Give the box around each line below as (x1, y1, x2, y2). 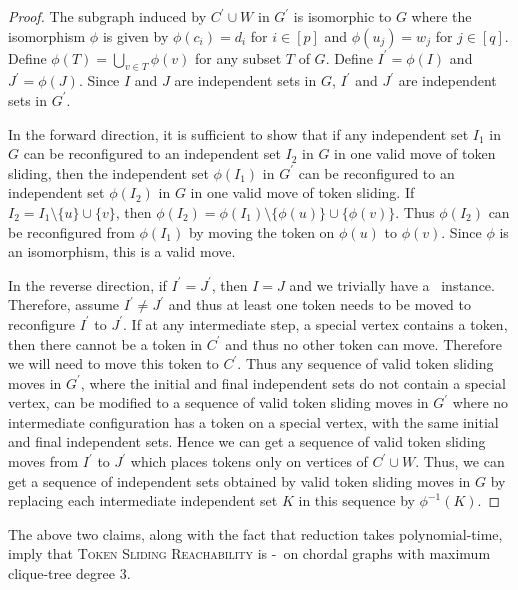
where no (452, 392, 509, 413)
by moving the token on (188, 221, 335, 242)
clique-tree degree (8, 563, 116, 584)
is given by (102, 25, 169, 46)
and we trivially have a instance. (289, 274, 495, 295)
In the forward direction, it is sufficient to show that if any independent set (8, 123, 469, 144)
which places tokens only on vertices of (130, 451, 368, 472)
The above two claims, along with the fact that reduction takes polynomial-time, (8, 523, 503, 544)
